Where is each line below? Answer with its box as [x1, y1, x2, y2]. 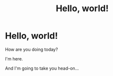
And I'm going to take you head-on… [5, 65, 79, 71]
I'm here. [5, 56, 23, 61]
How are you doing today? [5, 46, 58, 52]
